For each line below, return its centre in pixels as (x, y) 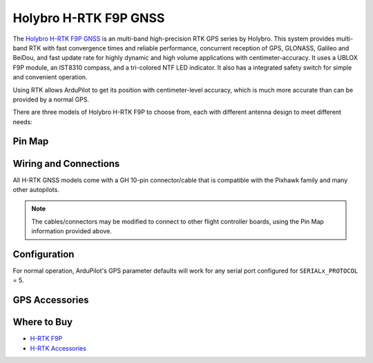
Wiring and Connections (66, 163)
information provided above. (71, 231)
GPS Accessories (51, 300)
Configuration (44, 254)
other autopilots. (36, 189)
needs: (22, 121)
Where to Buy (42, 322)
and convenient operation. (50, 77)
